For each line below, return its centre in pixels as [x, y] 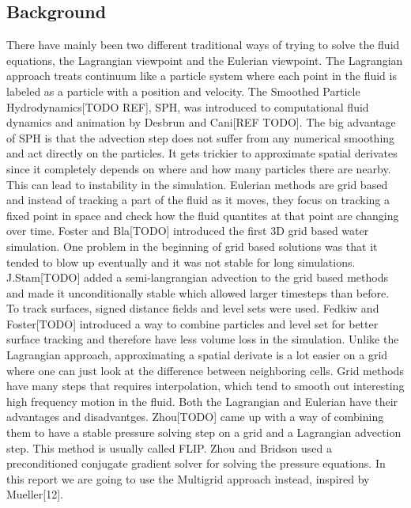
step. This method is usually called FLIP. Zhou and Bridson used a [169, 447]
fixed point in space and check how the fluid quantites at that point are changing [203, 215]
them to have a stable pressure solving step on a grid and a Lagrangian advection [204, 432]
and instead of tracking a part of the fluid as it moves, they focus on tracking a [198, 200]
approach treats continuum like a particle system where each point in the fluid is [202, 76]
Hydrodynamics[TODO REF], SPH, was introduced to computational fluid [188, 106]
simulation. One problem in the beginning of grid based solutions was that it [192, 246]
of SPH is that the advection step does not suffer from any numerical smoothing [201, 137]
